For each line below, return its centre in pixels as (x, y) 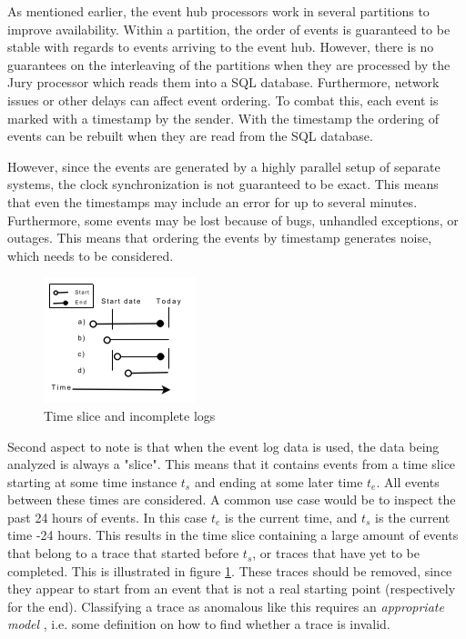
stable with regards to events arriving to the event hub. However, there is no (221, 47)
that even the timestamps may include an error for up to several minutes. (213, 201)
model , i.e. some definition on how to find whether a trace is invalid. (199, 624)
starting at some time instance (92, 481)
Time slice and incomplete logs (130, 415)
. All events (408, 481)
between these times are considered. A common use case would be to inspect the (232, 499)
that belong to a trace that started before (123, 553)
